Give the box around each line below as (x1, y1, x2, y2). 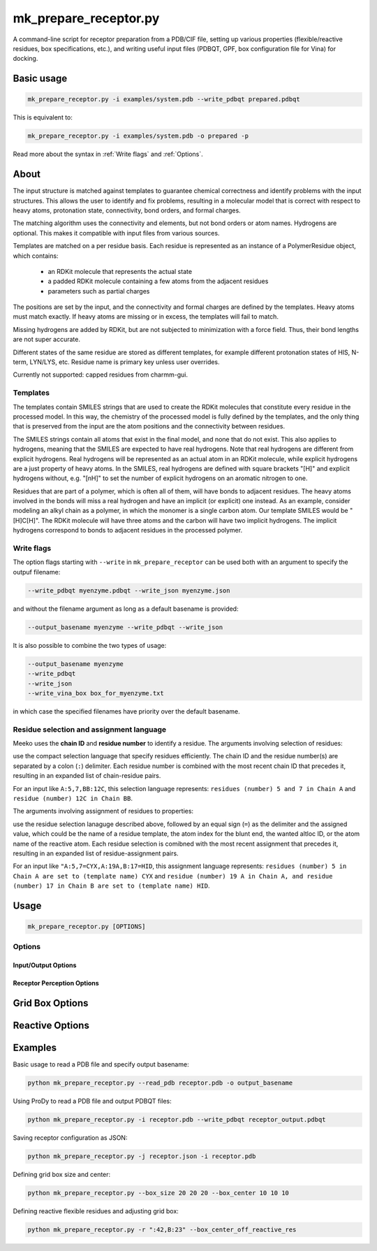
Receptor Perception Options (13, 979, 99, 988)
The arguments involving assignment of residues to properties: (13, 807, 194, 816)
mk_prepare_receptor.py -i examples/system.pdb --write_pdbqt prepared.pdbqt (27, 95, 300, 103)
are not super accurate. (13, 335, 80, 344)
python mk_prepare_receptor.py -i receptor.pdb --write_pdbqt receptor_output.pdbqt (27, 1115, 326, 1124)
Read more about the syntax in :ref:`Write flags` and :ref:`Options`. (13, 150, 204, 159)
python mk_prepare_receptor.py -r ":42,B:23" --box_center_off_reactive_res (27, 1226, 297, 1234)
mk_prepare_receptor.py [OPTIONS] (27, 923, 146, 931)
